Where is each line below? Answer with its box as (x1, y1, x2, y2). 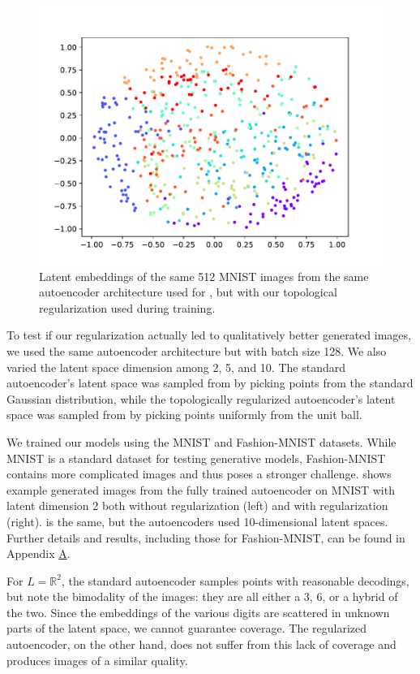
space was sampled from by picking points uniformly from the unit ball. (6, 406, 362, 423)
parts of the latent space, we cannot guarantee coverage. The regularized (6, 620, 367, 637)
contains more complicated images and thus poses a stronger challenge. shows (6, 465, 392, 482)
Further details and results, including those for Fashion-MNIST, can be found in (6, 529, 405, 546)
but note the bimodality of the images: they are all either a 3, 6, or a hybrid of (6, 588, 398, 605)
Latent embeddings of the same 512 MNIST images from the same (39, 267, 369, 284)
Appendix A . (6, 545, 71, 562)
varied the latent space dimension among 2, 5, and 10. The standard (6, 358, 345, 375)
